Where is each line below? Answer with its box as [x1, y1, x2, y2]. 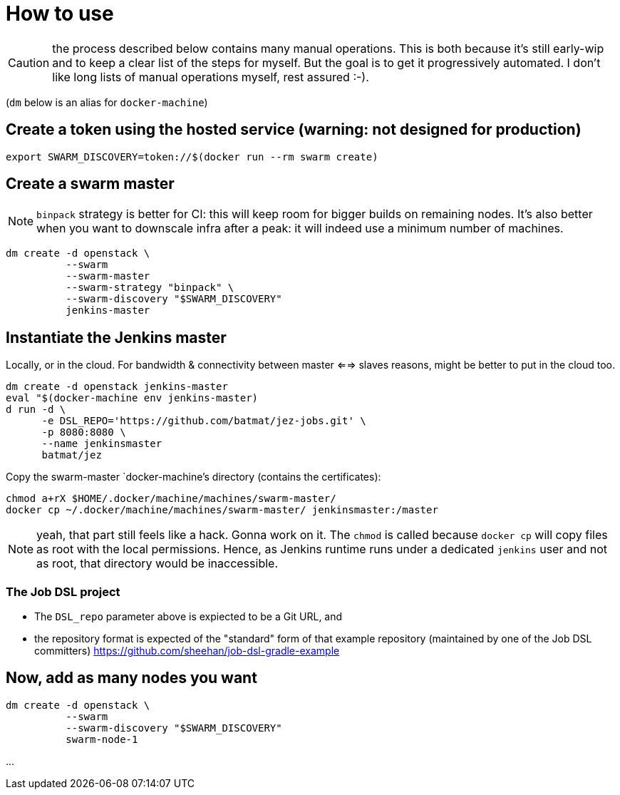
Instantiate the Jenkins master [6, 328, 227, 347]
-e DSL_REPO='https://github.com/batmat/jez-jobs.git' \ [41, 415, 366, 427]
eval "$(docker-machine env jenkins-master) [6, 392, 259, 404]
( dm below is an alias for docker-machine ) [6, 96, 208, 108]
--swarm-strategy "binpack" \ [66, 282, 234, 294]
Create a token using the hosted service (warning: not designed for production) [6, 120, 582, 139]
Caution [8, 55, 50, 70]
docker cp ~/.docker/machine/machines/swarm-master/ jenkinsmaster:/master [6, 504, 438, 516]
